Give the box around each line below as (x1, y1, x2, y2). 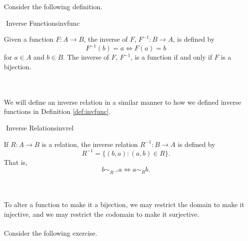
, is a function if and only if (130, 52, 212, 62)
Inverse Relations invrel (6, 123, 74, 133)
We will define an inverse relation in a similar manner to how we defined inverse (4, 96, 241, 107)
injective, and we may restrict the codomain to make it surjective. (4, 209, 200, 219)
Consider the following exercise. (4, 228, 97, 238)
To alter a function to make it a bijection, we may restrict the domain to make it (4, 199, 245, 209)
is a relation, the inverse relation (42, 139, 138, 149)
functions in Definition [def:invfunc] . (4, 106, 111, 116)
